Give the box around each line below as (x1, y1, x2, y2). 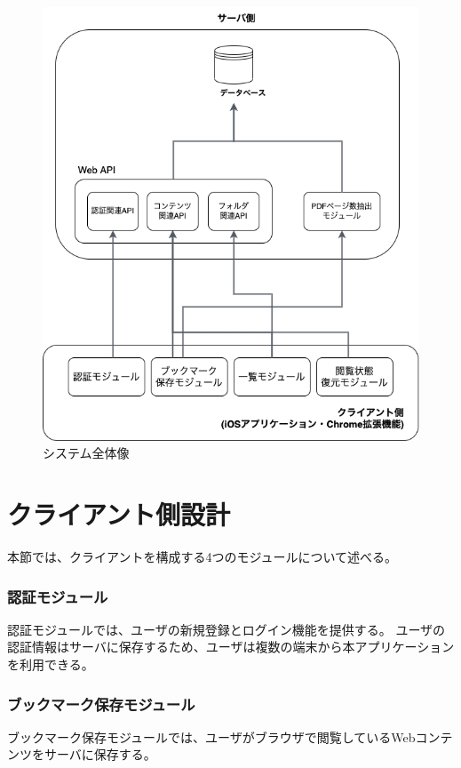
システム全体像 (43, 444, 130, 462)
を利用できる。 (7, 655, 94, 674)
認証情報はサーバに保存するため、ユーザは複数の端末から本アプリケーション (7, 637, 455, 656)
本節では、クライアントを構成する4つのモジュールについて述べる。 (7, 548, 398, 566)
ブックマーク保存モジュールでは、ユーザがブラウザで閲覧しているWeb (7, 727, 416, 746)
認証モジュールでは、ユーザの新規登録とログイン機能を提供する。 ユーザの (7, 620, 446, 638)
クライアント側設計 (7, 496, 230, 532)
